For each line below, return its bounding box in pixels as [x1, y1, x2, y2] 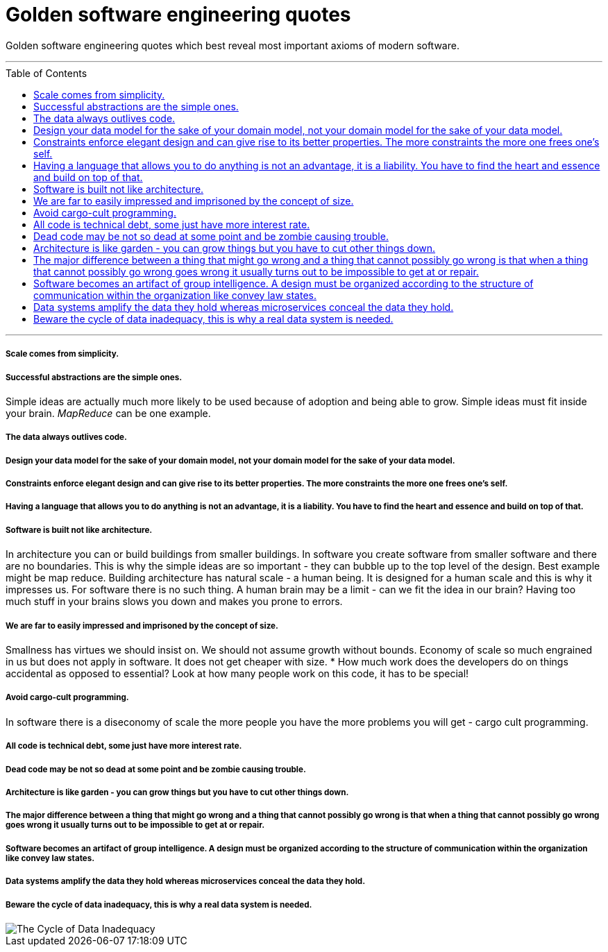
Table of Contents [6, 67, 87, 79]
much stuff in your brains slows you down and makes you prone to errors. [6, 595, 343, 608]
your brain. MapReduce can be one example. [6, 407, 211, 419]
